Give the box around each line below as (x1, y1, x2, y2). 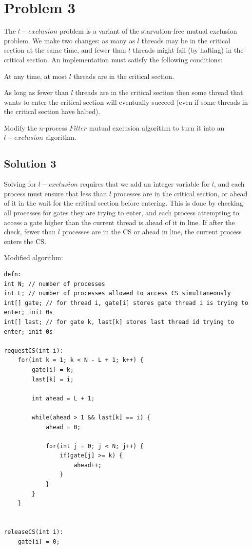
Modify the (4, 122, 37, 133)
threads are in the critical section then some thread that (75, 87, 243, 97)
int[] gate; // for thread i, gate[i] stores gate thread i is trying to (4, 299, 249, 306)
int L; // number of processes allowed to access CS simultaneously (4, 290, 231, 297)
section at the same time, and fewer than (4, 45, 126, 55)
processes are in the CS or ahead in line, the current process (62, 227, 242, 237)
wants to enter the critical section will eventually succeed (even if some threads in (4, 96, 248, 107)
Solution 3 (4, 156, 57, 171)
